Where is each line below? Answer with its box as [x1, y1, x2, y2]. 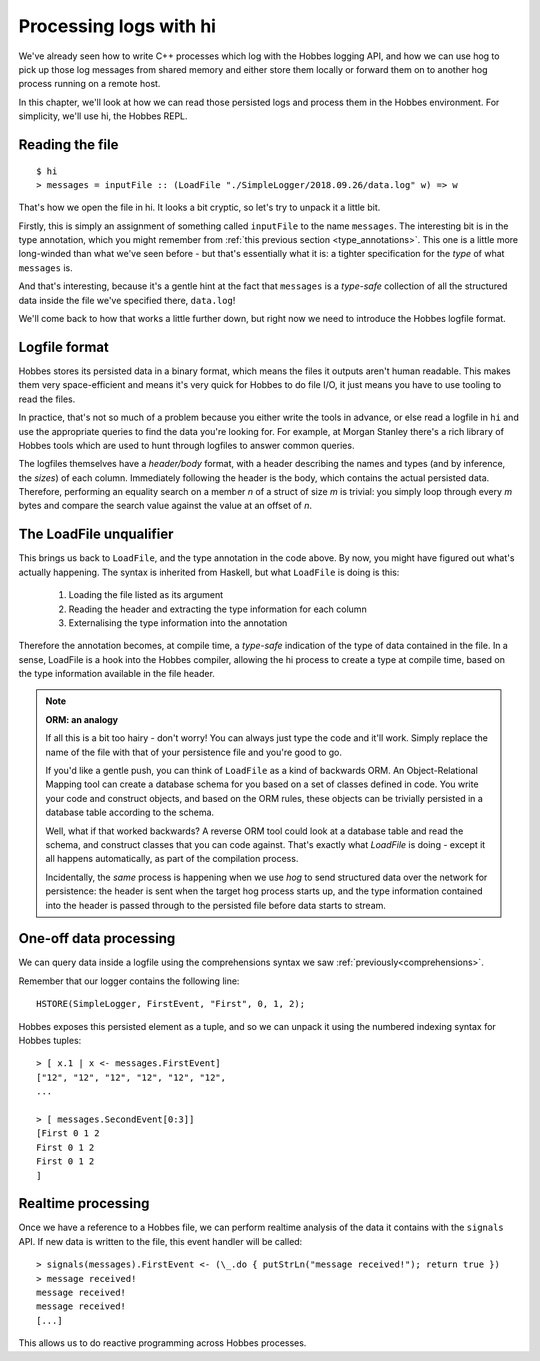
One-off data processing [18, 930, 176, 947]
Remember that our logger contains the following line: [18, 975, 240, 987]
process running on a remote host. [18, 78, 161, 90]
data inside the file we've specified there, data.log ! [18, 294, 236, 306]
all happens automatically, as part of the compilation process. [45, 853, 299, 865]
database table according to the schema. [45, 806, 215, 819]
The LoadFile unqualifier [18, 526, 174, 543]
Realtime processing [18, 1195, 150, 1212]
